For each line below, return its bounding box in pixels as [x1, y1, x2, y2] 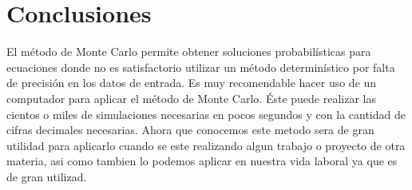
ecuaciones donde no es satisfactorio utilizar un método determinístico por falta [6, 58, 395, 75]
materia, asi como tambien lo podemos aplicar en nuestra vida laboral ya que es [6, 152, 398, 169]
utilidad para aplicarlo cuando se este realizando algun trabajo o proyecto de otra [6, 137, 406, 153]
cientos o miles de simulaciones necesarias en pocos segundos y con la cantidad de [6, 105, 406, 122]
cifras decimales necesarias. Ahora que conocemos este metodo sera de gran [6, 121, 374, 138]
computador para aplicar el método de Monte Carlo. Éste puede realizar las [6, 89, 376, 106]
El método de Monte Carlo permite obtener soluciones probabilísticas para [6, 43, 371, 60]
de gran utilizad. [6, 168, 87, 184]
